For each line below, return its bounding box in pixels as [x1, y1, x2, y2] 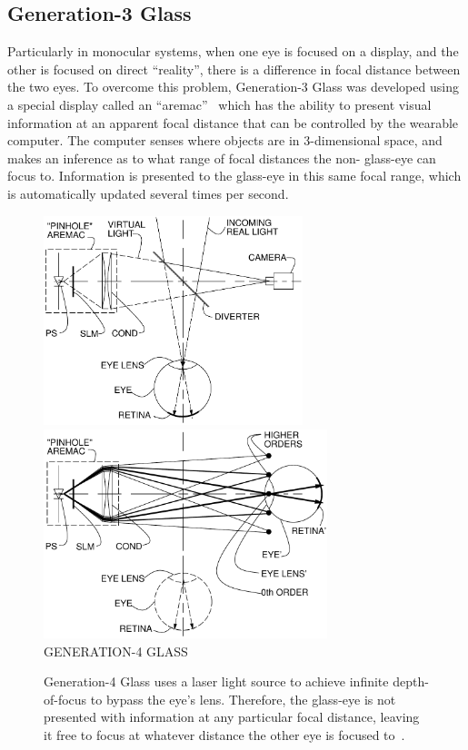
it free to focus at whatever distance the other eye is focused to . [44, 725, 405, 744]
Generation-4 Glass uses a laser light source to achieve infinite [44, 672, 389, 691]
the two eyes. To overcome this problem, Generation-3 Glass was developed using [7, 77, 459, 96]
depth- [393, 672, 429, 691]
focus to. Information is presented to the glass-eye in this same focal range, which [7, 166, 462, 185]
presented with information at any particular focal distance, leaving [44, 707, 420, 726]
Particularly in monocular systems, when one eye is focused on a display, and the [7, 42, 459, 61]
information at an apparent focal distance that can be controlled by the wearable [7, 113, 459, 132]
